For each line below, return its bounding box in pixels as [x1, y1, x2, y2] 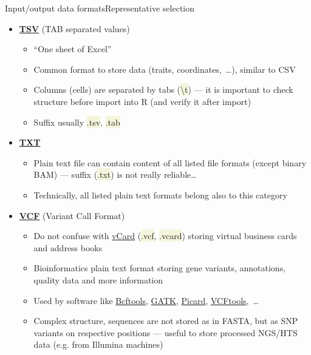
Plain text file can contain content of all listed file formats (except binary [33, 156, 307, 169]
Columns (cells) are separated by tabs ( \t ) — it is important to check [33, 83, 293, 96]
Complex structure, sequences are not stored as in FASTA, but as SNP [33, 314, 298, 327]
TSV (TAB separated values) [19, 22, 130, 35]
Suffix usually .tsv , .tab [33, 115, 120, 128]
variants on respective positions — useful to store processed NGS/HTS [33, 326, 298, 339]
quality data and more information [33, 273, 163, 286]
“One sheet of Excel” [33, 42, 112, 55]
